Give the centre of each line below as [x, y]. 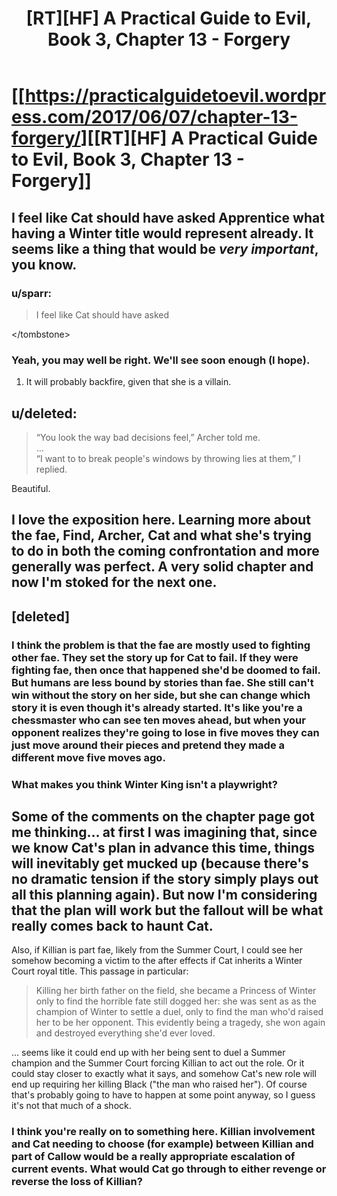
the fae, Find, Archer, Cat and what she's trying [161, 535]
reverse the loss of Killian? [77, 1182]
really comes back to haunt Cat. [112, 926]
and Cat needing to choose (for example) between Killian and [162, 1144]
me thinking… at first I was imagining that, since [164, 832]
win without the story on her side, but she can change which [161, 695]
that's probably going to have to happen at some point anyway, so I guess [163, 1095]
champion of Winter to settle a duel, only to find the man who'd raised [179, 1012]
